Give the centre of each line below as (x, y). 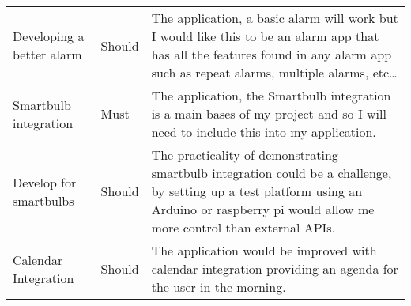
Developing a (49, 36)
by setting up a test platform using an (257, 191)
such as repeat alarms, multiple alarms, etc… (274, 72)
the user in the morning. (219, 287)
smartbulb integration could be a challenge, (271, 173)
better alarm (47, 54)
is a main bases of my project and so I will (269, 113)
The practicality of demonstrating (245, 155)
